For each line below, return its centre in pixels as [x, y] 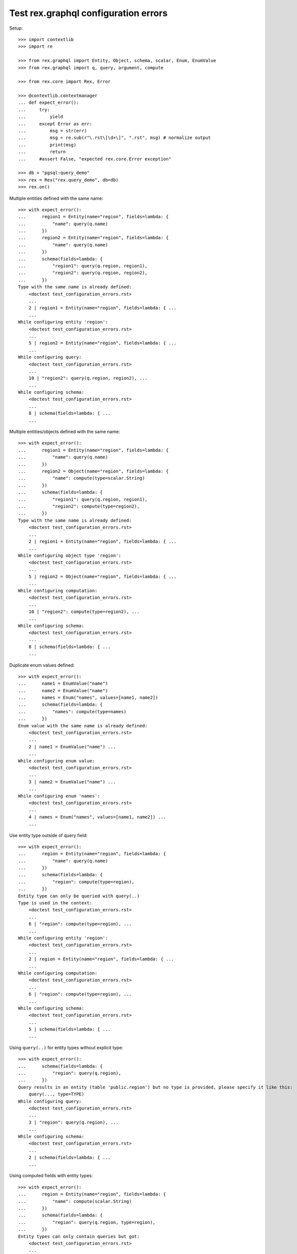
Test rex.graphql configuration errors [88, 13]
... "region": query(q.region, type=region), [87, 1222]
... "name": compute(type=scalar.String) [82, 478]
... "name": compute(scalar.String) [75, 1201]
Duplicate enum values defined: [42, 665]
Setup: [16, 28]
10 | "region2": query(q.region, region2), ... [88, 378]
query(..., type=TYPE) [56, 1094]
